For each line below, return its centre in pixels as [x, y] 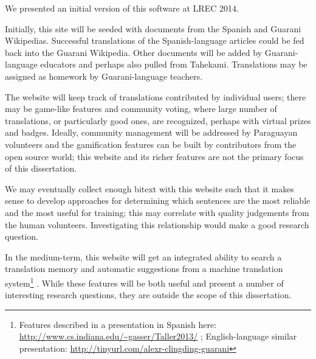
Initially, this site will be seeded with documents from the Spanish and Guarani [153, 28]
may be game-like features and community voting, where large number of [141, 109]
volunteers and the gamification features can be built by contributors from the [151, 144]
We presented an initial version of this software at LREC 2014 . [122, 8]
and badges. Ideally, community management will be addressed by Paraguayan [151, 132]
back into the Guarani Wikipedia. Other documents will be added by [134, 52]
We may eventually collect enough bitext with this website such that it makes [149, 188]
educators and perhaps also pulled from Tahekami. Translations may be [174, 64]
